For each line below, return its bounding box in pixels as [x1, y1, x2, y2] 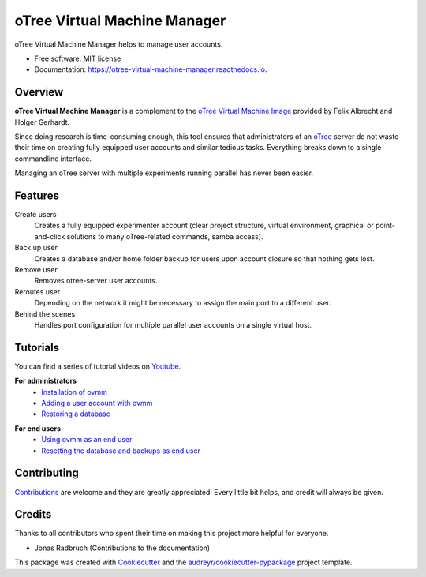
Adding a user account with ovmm [41, 399, 153, 408]
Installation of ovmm [41, 387, 108, 396]
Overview [14, 85, 64, 99]
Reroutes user [14, 287, 61, 296]
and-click [34, 231, 65, 241]
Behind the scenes [14, 309, 76, 319]
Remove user [14, 265, 58, 275]
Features [14, 189, 59, 202]
